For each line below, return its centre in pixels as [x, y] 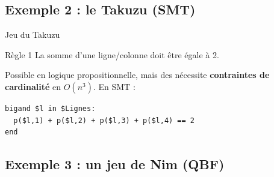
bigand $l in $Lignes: [50, 108]
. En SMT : [114, 86]
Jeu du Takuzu [33, 34]
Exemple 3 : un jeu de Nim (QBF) [115, 164]
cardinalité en [33, 86]
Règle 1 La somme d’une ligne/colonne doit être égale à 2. [112, 54]
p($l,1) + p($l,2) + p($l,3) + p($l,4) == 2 [104, 120]
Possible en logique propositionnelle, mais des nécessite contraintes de [137, 75]
